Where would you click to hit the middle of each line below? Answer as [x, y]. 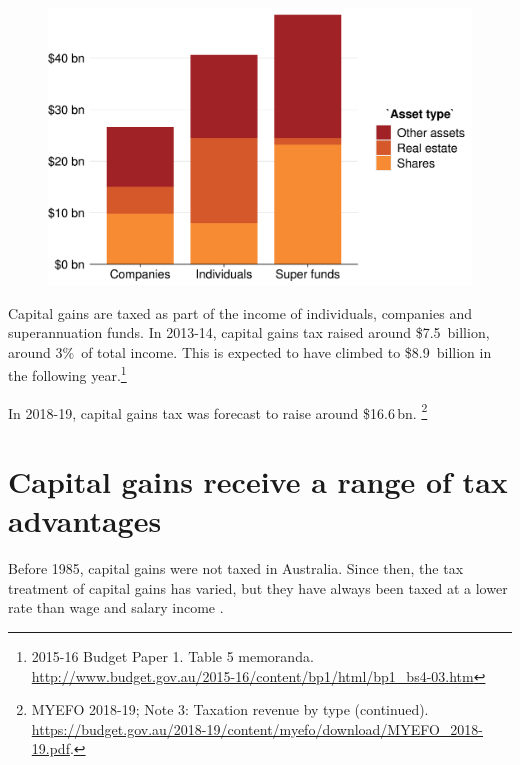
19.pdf [50, 748]
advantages [85, 520]
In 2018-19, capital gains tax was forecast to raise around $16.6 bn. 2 [218, 411]
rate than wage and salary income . [116, 607]
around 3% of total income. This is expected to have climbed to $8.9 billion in [250, 351]
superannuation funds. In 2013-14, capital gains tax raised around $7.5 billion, [249, 332]
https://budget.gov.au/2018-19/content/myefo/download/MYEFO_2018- [257, 728]
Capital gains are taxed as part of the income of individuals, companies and [240, 312]
